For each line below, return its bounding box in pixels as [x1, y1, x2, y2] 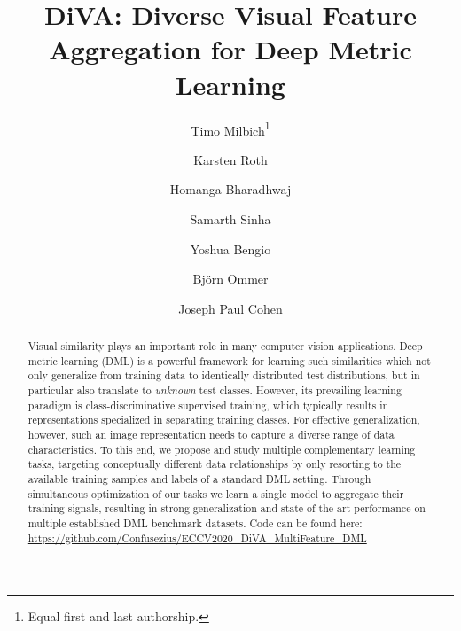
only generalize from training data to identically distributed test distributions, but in [27, 368, 420, 383]
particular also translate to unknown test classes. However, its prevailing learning [27, 383, 402, 398]
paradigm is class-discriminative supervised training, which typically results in [27, 397, 389, 412]
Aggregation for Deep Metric [49, 31, 412, 67]
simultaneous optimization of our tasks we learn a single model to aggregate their [27, 486, 404, 501]
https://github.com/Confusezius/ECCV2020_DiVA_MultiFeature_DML [27, 530, 367, 545]
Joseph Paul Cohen [178, 299, 283, 317]
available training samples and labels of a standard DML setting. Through [27, 471, 371, 487]
